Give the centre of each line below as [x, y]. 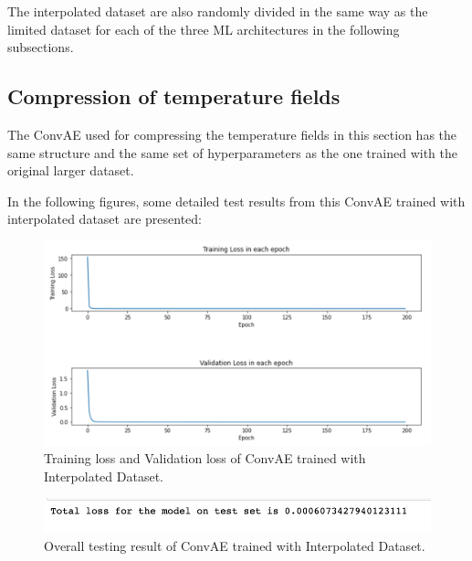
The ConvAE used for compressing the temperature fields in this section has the [232, 134]
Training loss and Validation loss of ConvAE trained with [205, 458]
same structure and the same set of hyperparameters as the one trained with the [232, 152]
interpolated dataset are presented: [105, 219]
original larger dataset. [71, 170]
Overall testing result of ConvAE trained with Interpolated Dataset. [235, 545]
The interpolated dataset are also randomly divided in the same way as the [218, 11]
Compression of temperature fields [174, 96]
